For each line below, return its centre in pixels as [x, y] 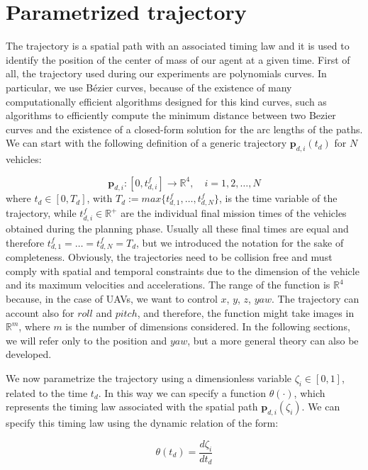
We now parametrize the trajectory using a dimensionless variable [149, 378]
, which [310, 392]
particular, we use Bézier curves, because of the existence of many [149, 87]
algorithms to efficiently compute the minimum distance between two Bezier [171, 115]
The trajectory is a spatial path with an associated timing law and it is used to [178, 46]
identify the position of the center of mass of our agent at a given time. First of [178, 59]
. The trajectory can [315, 299]
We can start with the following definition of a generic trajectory [146, 143]
